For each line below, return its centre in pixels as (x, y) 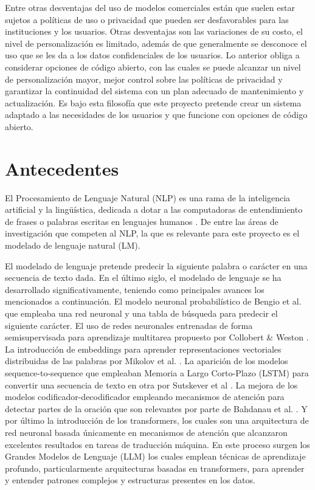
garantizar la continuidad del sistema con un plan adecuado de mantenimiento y (154, 91)
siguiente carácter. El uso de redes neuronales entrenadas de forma (129, 325)
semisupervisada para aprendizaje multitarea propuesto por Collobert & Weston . (157, 337)
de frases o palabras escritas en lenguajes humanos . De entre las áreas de (142, 221)
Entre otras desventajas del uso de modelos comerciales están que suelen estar (150, 7)
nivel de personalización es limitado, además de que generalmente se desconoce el (156, 43)
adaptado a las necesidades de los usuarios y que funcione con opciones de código (156, 115)
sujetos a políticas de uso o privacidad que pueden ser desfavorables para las (147, 19)
